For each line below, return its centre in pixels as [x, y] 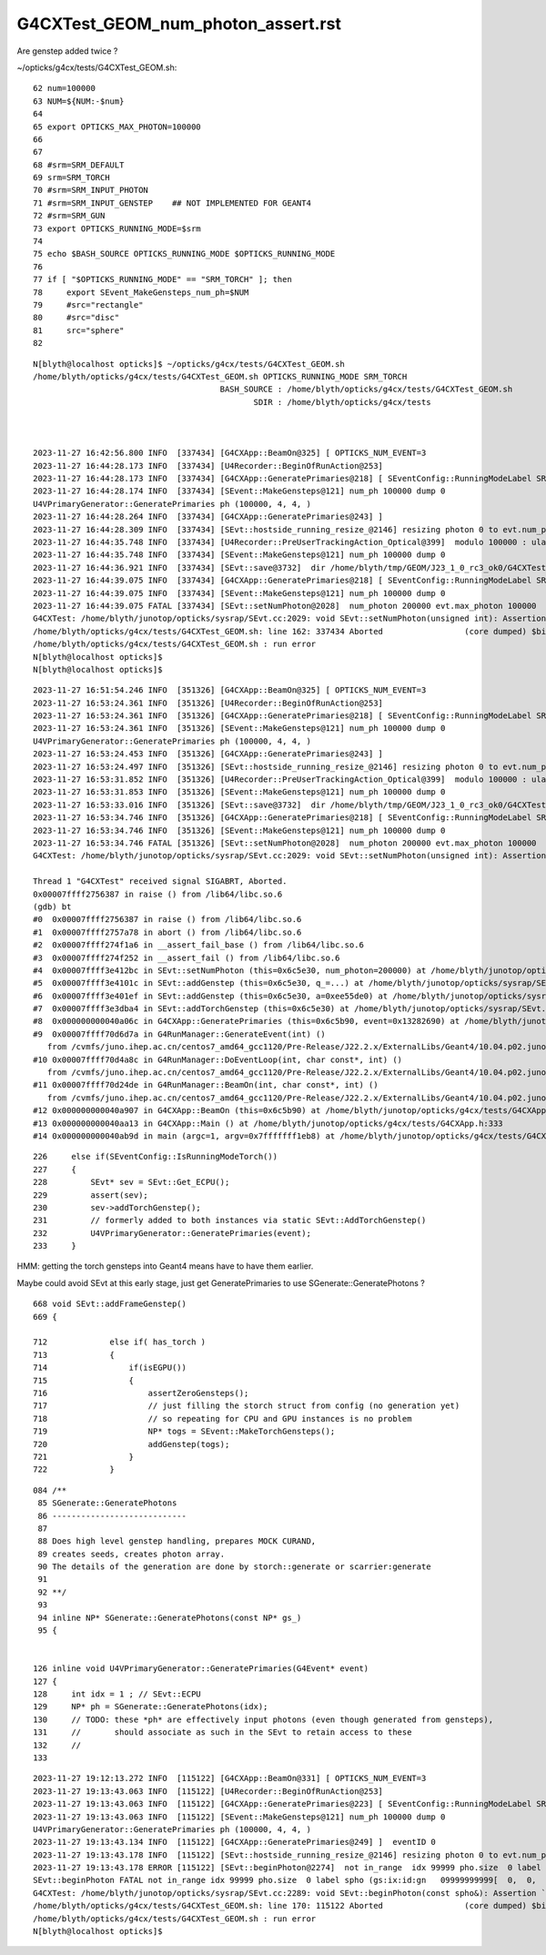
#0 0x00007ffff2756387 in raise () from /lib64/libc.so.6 [167, 920]
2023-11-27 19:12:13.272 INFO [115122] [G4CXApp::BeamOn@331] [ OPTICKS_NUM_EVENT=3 [230, 1778]
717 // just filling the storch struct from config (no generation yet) [247, 1406]
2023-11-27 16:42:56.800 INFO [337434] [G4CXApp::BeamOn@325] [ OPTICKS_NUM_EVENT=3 [230, 453]
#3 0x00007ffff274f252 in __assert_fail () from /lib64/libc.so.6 [187, 957]
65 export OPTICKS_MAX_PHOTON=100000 [117, 127]
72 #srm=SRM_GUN [69, 216]
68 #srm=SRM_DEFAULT [79, 165]
